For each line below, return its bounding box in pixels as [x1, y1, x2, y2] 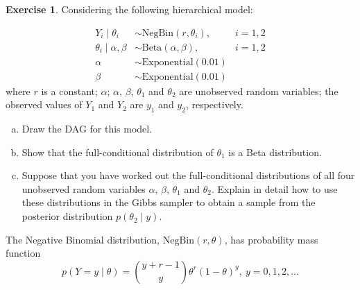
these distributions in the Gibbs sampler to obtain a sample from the [22, 195, 316, 210]
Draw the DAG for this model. [22, 121, 153, 136]
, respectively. [185, 97, 243, 112]
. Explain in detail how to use [211, 181, 338, 196]
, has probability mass [224, 232, 318, 246]
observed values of [6, 97, 83, 112]
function [6, 246, 41, 260]
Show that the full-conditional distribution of [22, 144, 214, 159]
